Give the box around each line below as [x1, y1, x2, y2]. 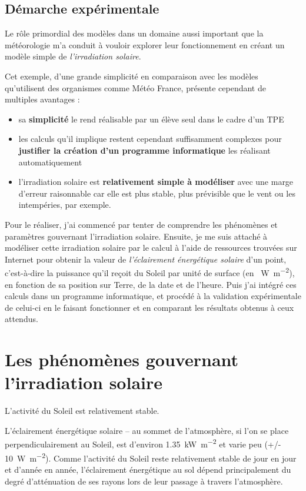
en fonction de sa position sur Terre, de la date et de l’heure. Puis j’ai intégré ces [5, 278, 297, 290]
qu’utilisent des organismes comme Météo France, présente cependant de [5, 81, 266, 94]
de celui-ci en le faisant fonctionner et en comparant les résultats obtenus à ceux [5, 301, 294, 313]
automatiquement [18, 155, 82, 168]
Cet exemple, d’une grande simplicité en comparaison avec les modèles [5, 69, 258, 82]
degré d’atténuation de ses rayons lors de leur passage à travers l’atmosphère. [5, 475, 283, 487]
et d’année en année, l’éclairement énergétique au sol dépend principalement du [5, 463, 291, 475]
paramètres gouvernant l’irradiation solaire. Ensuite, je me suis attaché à [5, 230, 268, 242]
